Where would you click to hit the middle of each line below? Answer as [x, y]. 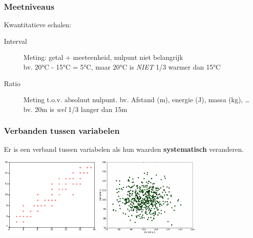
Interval [16, 41]
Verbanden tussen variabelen [62, 131]
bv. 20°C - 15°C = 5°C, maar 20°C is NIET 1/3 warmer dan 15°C [122, 67]
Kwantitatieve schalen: [38, 25]
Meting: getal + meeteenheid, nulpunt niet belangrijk [103, 57]
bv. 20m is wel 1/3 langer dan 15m [75, 109]
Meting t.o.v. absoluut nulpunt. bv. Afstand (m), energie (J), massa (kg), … [137, 100]
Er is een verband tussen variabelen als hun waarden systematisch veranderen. [124, 149]
